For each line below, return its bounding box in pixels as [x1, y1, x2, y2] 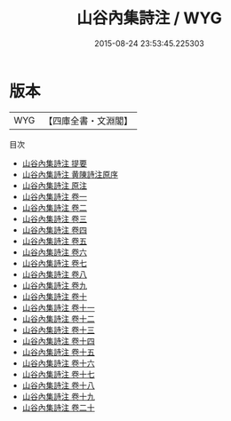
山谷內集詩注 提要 [21, 157, 87, 169]
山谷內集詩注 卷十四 [21, 335, 95, 346]
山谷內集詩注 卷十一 [21, 302, 95, 313]
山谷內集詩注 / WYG [76, 8, 222, 28]
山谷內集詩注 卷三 [21, 213, 87, 224]
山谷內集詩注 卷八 [21, 268, 87, 280]
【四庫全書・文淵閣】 [44, 115, 133, 127]
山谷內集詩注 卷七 [21, 258, 87, 268]
